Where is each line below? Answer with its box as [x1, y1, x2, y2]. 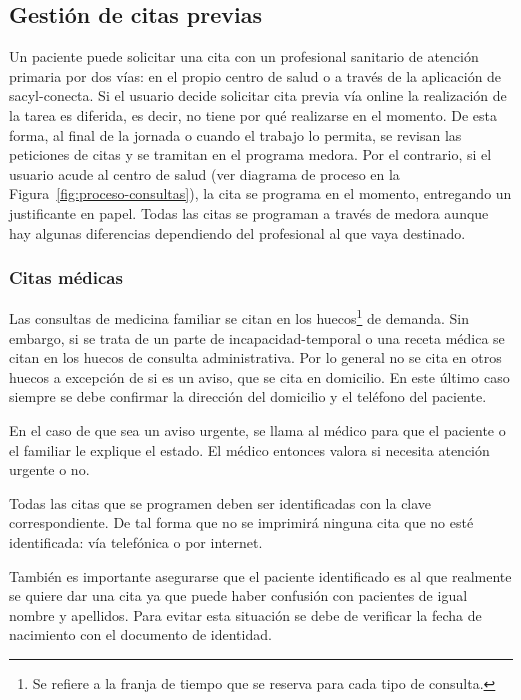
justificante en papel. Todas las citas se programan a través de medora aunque [9, 202, 489, 223]
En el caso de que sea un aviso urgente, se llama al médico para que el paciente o [9, 419, 506, 440]
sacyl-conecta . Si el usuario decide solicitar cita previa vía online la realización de [9, 85, 507, 106]
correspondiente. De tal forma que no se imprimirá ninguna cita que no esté [9, 512, 474, 533]
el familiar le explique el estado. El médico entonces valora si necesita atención [9, 439, 490, 460]
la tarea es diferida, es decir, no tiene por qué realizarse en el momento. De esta [9, 104, 497, 125]
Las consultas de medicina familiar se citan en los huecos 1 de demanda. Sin [9, 305, 469, 329]
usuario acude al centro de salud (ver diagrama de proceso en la [9, 163, 400, 184]
